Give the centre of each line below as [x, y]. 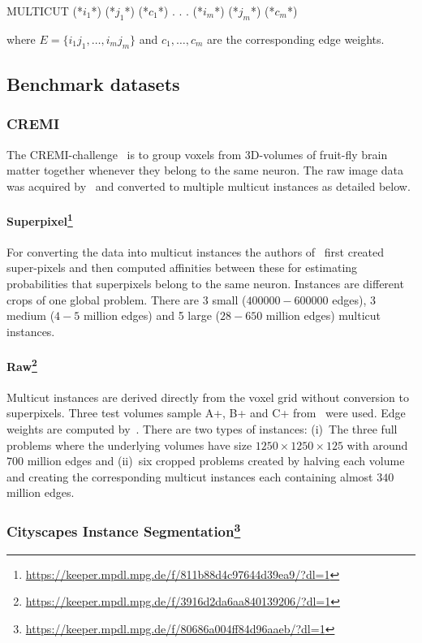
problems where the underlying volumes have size [129, 444]
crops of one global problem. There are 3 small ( [127, 299]
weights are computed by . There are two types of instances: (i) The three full [202, 429]
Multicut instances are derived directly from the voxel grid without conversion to [208, 397]
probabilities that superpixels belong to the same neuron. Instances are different [205, 284]
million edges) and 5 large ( [152, 315]
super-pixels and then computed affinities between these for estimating [182, 268]
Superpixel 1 [40, 219]
